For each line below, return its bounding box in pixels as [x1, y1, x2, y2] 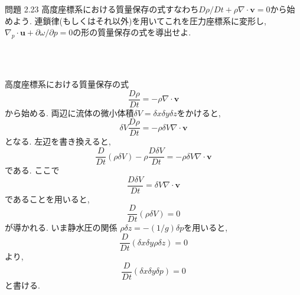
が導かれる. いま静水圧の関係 [5, 221, 118, 234]
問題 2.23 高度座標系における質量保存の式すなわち [5, 3, 199, 15]
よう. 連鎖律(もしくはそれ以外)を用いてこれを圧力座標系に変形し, [12, 14, 266, 27]
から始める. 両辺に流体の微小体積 [5, 106, 134, 119]
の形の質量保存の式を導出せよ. [73, 26, 191, 38]
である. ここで [5, 164, 60, 176]
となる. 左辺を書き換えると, [5, 135, 111, 147]
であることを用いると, [5, 192, 90, 205]
